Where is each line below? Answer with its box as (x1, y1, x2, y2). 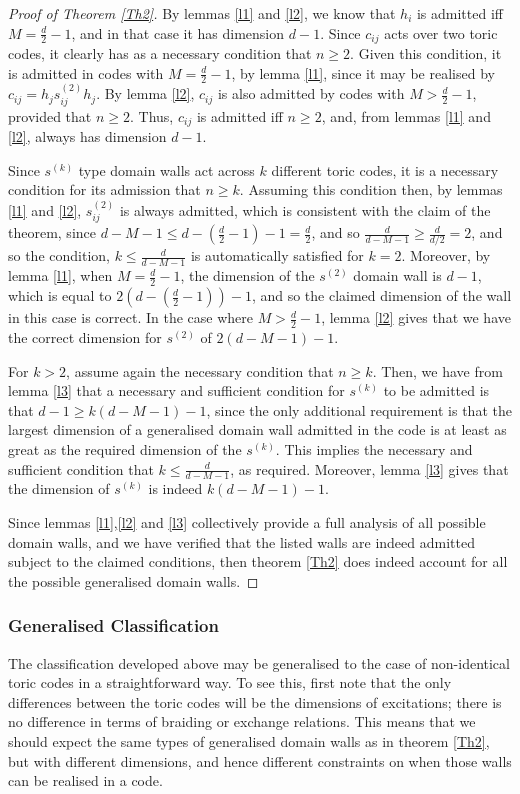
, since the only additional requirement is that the (206, 399, 512, 420)
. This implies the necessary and (275, 438, 473, 459)
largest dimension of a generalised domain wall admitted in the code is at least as (8, 419, 507, 440)
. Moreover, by (401, 245, 491, 266)
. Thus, (130, 105, 174, 126)
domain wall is (353, 265, 442, 286)
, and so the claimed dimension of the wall (251, 285, 512, 306)
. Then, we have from (372, 360, 503, 381)
